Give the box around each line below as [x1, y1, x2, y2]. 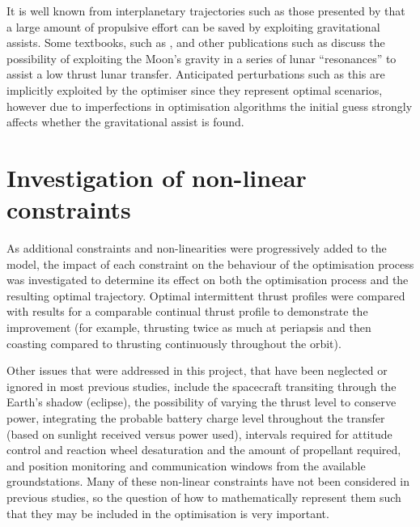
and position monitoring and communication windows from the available [6, 457, 366, 474]
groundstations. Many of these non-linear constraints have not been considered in [6, 473, 410, 490]
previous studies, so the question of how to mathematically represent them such [6, 488, 401, 505]
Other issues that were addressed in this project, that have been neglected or [6, 362, 388, 379]
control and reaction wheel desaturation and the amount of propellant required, [6, 441, 401, 458]
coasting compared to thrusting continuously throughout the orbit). [6, 334, 342, 351]
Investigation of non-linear [6, 160, 307, 193]
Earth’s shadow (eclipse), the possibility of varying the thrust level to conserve [6, 393, 397, 410]
